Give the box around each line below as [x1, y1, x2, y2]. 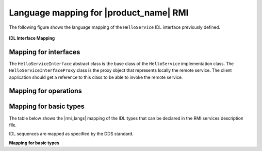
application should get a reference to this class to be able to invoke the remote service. [9, 74, 183, 80]
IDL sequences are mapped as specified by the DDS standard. [9, 131, 133, 137]
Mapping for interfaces [9, 48, 81, 56]
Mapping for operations [9, 87, 82, 95]
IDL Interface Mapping [9, 35, 55, 41]
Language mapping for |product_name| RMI [9, 7, 189, 18]
